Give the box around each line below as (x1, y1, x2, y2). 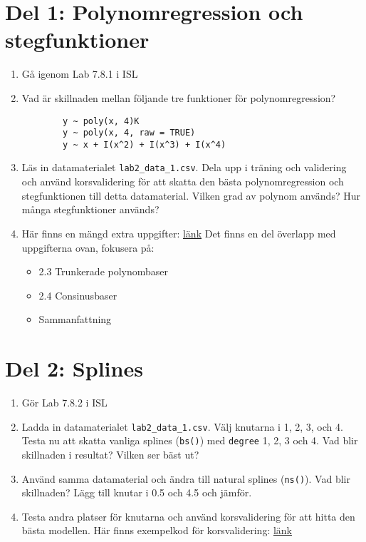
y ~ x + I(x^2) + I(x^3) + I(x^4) (63, 139, 226, 150)
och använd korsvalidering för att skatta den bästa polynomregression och (21, 174, 344, 189)
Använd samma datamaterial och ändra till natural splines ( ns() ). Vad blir (21, 471, 350, 486)
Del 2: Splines (5, 354, 143, 383)
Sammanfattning (38, 312, 112, 327)
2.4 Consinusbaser (38, 287, 117, 302)
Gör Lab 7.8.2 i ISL (21, 395, 108, 409)
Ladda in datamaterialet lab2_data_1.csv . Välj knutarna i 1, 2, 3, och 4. (21, 419, 343, 434)
